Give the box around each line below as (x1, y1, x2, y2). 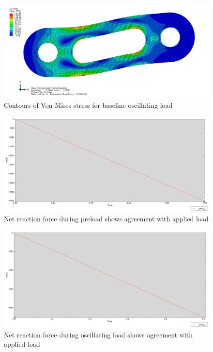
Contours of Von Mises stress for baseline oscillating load (4, 100, 173, 110)
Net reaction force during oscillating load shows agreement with (4, 329, 193, 339)
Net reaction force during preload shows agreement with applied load (4, 213, 209, 223)
